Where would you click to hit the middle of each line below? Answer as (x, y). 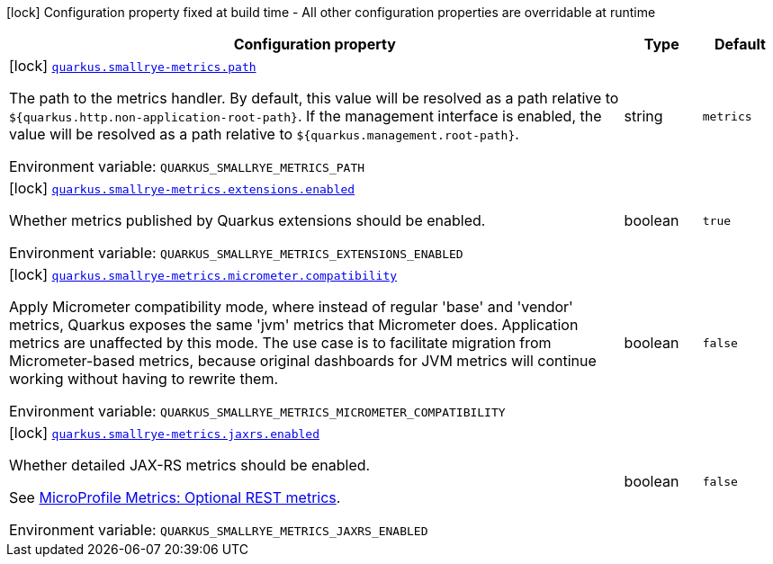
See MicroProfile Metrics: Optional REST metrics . (175, 497)
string (643, 116)
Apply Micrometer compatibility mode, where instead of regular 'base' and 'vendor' (291, 307)
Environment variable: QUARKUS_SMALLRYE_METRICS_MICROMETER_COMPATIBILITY (257, 411)
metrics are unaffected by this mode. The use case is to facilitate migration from (280, 343)
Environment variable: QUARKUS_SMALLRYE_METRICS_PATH (187, 166)
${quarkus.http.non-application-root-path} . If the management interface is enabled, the (306, 116)
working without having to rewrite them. (144, 379)
